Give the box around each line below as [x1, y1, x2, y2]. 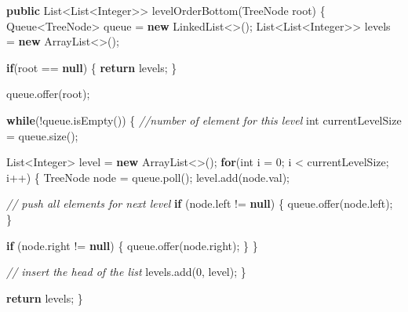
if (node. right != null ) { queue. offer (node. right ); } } [6, 237, 258, 253]
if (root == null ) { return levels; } [6, 59, 177, 75]
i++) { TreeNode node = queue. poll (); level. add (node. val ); [6, 169, 290, 185]
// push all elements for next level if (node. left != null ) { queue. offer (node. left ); [6, 195, 393, 212]
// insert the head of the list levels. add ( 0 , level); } [6, 263, 246, 280]
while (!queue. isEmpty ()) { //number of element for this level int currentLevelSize [6, 111, 402, 128]
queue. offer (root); [6, 85, 90, 102]
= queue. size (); [6, 127, 78, 143]
